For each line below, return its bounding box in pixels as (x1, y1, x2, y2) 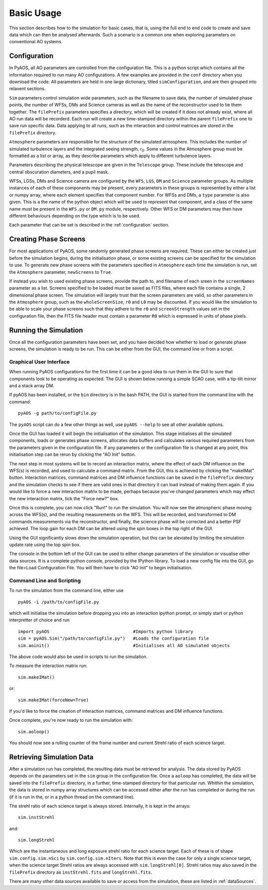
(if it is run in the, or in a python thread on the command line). (9, 794, 135, 800)
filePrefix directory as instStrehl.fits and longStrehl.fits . (9, 869, 152, 875)
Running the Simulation (9, 326, 83, 334)
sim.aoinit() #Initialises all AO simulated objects (18, 643, 230, 648)
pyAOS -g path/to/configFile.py (18, 411, 97, 416)
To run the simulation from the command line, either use (9, 587, 124, 593)
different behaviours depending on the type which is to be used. (9, 213, 141, 219)
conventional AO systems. (9, 39, 63, 45)
